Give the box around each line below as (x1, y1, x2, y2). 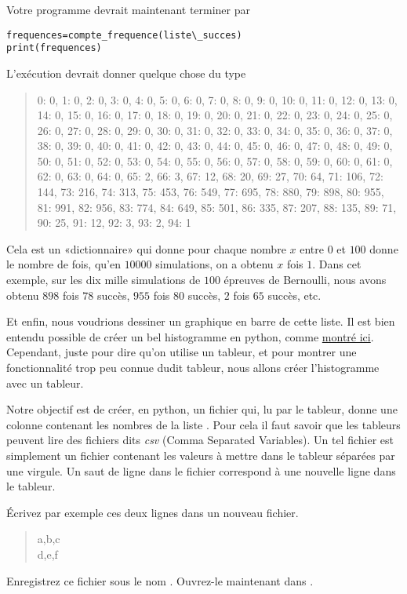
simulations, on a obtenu (155, 256, 274, 272)
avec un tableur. (6, 374, 84, 391)
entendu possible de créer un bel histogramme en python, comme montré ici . (6, 328, 374, 344)
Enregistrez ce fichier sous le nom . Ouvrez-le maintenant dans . (6, 572, 314, 589)
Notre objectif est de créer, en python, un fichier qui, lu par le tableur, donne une (6, 401, 398, 417)
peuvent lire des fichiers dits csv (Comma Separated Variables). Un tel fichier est (6, 432, 394, 448)
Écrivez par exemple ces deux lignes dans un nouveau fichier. (6, 504, 299, 520)
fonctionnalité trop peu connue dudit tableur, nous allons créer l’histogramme (6, 359, 380, 375)
